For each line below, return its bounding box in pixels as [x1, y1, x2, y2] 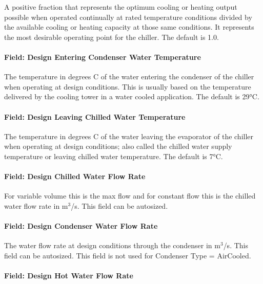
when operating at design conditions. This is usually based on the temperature [4, 81, 251, 92]
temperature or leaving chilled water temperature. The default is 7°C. [4, 150, 223, 161]
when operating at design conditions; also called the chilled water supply [4, 141, 232, 151]
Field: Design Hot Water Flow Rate [4, 270, 133, 281]
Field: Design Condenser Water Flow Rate [4, 221, 158, 231]
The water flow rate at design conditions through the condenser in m [4, 240, 220, 251]
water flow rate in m [4, 200, 68, 211]
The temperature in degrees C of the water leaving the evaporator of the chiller [4, 130, 254, 141]
